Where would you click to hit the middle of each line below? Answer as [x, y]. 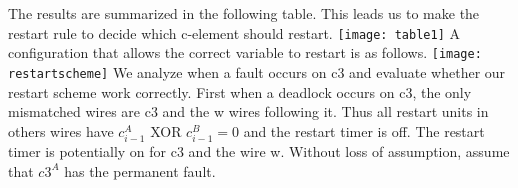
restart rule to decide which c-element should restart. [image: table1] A [234, 32]
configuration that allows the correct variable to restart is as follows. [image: [245, 52]
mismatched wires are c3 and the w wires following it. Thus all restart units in [248, 111]
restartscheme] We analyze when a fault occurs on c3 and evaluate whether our [257, 71]
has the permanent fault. [140, 170]
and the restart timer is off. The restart [364, 130]
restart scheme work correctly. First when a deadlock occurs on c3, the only [240, 91]
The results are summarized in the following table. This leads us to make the [244, 13]
